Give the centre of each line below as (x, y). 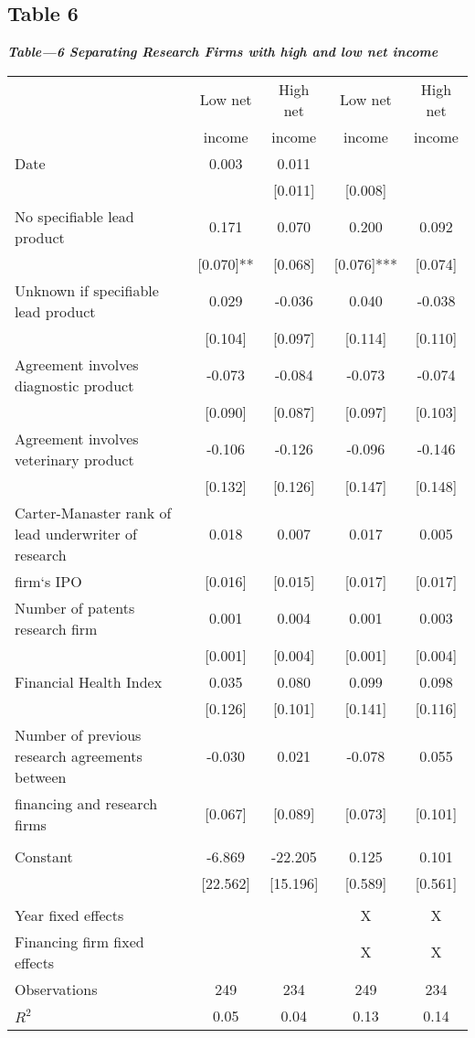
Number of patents (75, 607)
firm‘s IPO (48, 581)
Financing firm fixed (79, 941)
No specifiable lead (74, 216)
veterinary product (74, 459)
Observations (56, 989)
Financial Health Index (89, 681)
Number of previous (78, 734)
